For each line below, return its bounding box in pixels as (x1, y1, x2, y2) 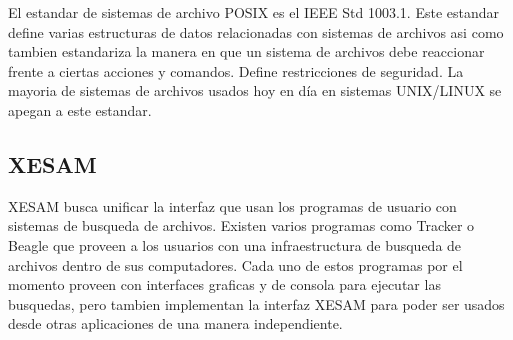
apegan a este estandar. (8, 99, 152, 120)
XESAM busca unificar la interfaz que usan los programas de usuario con (8, 195, 457, 216)
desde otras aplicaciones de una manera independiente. (8, 313, 343, 334)
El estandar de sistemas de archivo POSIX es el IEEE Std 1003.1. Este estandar (8, 2, 500, 22)
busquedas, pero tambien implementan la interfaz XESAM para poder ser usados (8, 293, 505, 314)
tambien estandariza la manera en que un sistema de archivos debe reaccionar (8, 41, 485, 62)
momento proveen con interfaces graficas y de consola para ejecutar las (8, 274, 441, 295)
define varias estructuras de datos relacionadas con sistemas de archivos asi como (8, 21, 504, 42)
